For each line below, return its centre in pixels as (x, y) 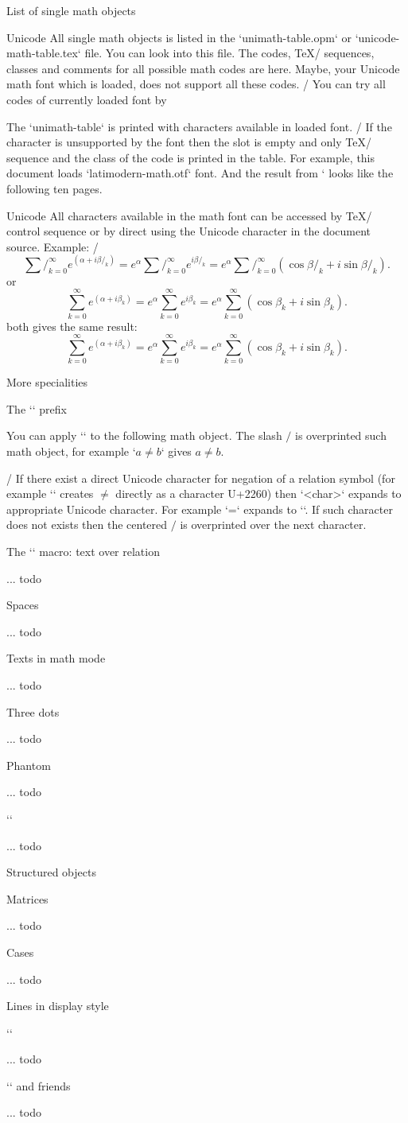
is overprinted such (341, 435)
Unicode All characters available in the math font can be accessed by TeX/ (189, 215)
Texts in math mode (56, 658)
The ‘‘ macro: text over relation (83, 551)
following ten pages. (54, 188)
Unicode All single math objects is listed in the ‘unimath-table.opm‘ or (179, 37)
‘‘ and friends (39, 1085)
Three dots (33, 711)
